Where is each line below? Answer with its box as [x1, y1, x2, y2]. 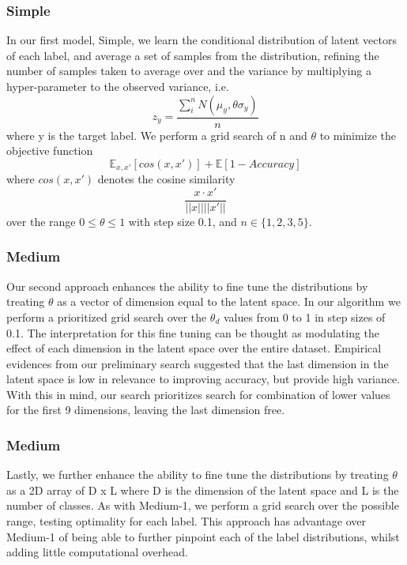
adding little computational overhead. [6, 544, 188, 560]
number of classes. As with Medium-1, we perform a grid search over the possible [6, 497, 399, 514]
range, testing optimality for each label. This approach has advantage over [6, 513, 366, 529]
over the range [6, 213, 76, 229]
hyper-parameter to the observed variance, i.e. [6, 78, 229, 94]
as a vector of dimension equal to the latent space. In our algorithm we [57, 293, 401, 310]
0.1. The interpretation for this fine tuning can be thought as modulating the [6, 324, 380, 341]
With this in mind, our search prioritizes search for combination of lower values [6, 386, 390, 402]
